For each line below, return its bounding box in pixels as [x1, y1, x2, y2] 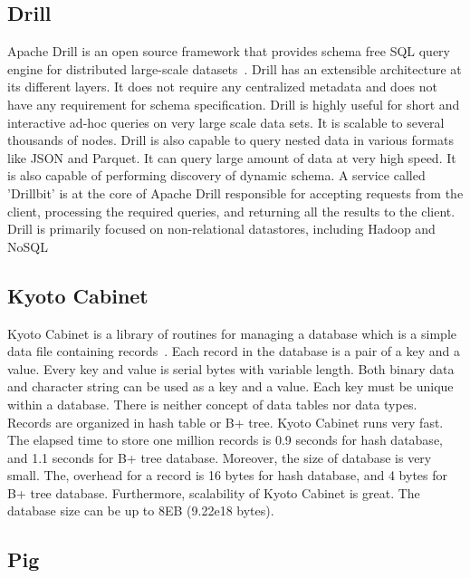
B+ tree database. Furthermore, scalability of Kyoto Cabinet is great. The [7, 483, 420, 502]
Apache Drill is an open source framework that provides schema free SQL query [7, 42, 451, 61]
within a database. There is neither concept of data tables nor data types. [7, 394, 417, 413]
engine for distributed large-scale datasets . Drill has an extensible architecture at [7, 59, 462, 78]
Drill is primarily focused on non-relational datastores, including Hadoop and [7, 219, 436, 238]
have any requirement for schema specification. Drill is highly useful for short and [7, 94, 460, 113]
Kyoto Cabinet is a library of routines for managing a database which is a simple [7, 323, 456, 342]
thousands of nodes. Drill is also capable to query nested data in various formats [7, 130, 454, 149]
